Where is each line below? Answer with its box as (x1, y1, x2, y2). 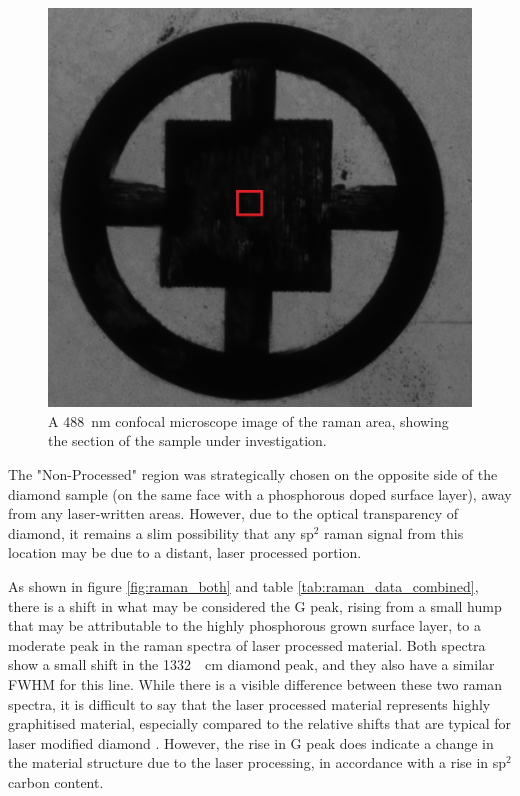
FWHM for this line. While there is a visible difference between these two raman (8, 674, 503, 695)
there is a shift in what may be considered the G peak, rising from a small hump (8, 595, 502, 616)
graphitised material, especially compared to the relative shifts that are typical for (8, 713, 511, 734)
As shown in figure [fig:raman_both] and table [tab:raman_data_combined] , (8, 576, 479, 597)
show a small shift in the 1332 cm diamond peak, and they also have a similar (8, 654, 495, 675)
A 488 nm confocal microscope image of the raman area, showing (48, 410, 449, 431)
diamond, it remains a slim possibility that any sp (8, 522, 314, 543)
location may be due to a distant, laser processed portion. (8, 542, 362, 563)
